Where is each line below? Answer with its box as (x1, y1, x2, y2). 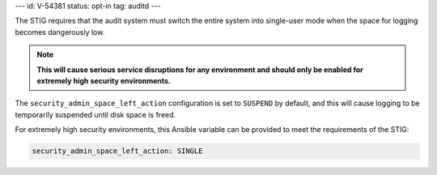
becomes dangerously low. (15, 27, 105, 36)
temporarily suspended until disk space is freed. (15, 109, 176, 119)
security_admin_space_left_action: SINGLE (32, 147, 203, 156)
